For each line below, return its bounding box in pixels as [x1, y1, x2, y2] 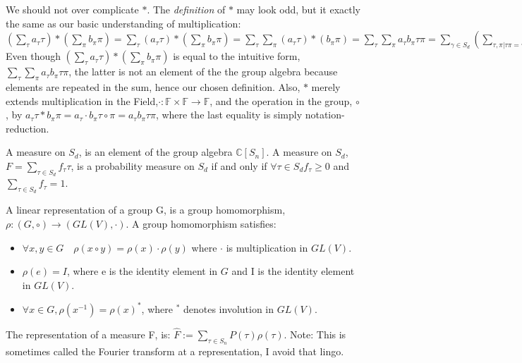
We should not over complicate [6, 2, 139, 16]
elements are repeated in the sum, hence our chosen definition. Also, [6, 79, 301, 94]
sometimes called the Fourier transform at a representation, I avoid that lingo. [6, 344, 344, 359]
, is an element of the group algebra [78, 144, 233, 159]
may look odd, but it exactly [236, 2, 361, 16]
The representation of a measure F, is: [6, 327, 171, 342]
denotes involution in [183, 301, 274, 316]
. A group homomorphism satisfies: [126, 216, 277, 230]
